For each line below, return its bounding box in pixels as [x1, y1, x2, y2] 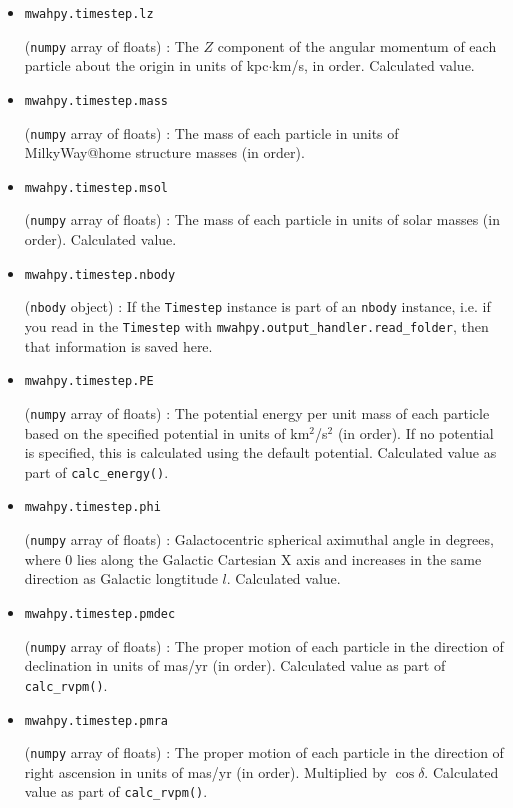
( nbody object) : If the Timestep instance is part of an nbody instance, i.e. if [24, 296, 491, 317]
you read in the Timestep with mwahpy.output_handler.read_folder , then [24, 316, 489, 337]
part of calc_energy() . [24, 461, 169, 482]
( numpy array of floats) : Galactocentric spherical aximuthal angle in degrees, [24, 529, 494, 550]
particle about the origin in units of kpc [24, 55, 269, 76]
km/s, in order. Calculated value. [272, 55, 475, 76]
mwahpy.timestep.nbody [24, 267, 176, 282]
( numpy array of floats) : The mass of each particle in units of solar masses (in [24, 209, 500, 230]
